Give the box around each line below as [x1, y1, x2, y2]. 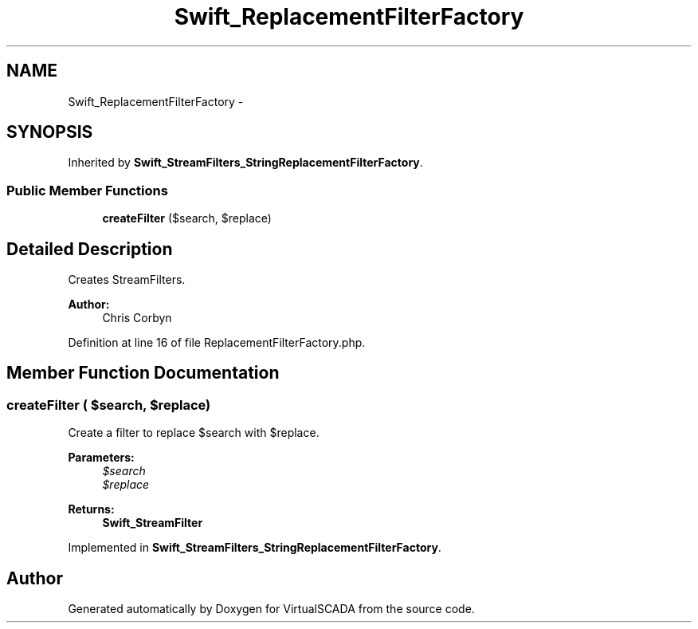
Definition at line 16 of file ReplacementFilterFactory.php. [68, 336, 366, 350]
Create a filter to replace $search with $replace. [68, 426, 320, 440]
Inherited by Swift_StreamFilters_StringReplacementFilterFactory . [68, 155, 423, 170]
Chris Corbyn [102, 311, 172, 325]
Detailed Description [6, 238, 173, 259]
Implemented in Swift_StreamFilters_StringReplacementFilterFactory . [68, 541, 441, 555]
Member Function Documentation [6, 363, 280, 383]
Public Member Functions [6, 182, 168, 199]
